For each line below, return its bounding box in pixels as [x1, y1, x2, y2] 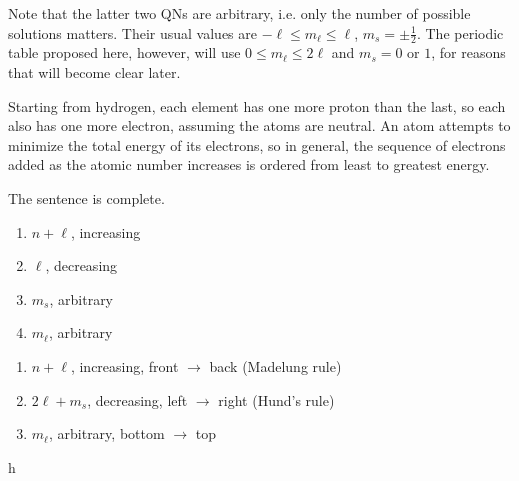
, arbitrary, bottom [48, 423, 165, 444]
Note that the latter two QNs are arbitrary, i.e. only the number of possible [8, 3, 471, 23]
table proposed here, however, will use [8, 42, 241, 63]
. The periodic [416, 22, 504, 43]
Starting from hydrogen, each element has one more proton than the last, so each [8, 95, 506, 116]
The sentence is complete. [8, 187, 165, 208]
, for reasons [431, 42, 506, 63]
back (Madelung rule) [209, 355, 342, 376]
